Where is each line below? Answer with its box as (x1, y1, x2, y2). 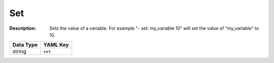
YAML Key (43, 41, 69, 48)
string (12, 48, 26, 55)
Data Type (12, 41, 38, 48)
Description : (9, 25, 37, 31)
